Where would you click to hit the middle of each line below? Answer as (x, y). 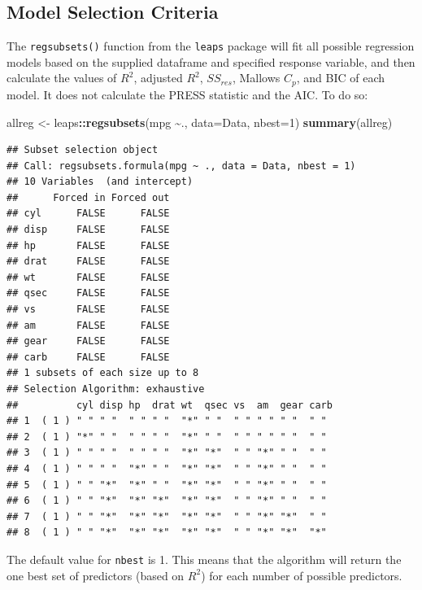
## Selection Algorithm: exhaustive (106, 389)
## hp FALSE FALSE (88, 245)
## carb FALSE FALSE (88, 357)
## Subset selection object (83, 150)
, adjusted (158, 78)
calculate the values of (62, 78)
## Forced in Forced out (88, 197)
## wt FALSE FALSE (88, 277)
